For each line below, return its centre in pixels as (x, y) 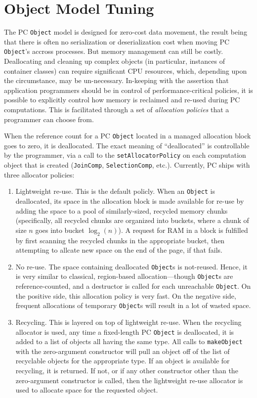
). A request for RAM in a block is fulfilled (183, 230)
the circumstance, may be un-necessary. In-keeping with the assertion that (116, 80)
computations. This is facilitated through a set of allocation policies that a (117, 109)
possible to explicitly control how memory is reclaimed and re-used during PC (122, 100)
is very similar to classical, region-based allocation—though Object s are (124, 276)
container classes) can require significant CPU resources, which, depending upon (126, 70)
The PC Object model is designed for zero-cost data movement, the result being (126, 32)
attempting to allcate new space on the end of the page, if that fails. (119, 250)
